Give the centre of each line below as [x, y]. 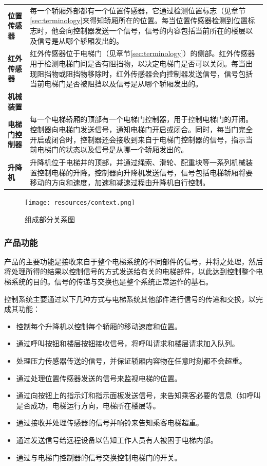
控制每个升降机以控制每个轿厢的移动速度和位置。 [99, 326]
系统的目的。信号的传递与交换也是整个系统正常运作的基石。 [112, 281]
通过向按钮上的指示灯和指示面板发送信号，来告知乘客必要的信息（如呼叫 [138, 395]
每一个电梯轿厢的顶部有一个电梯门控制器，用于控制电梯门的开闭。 [141, 119]
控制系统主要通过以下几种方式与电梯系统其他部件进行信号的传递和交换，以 [130, 299]
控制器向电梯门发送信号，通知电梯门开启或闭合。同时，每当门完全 [141, 129]
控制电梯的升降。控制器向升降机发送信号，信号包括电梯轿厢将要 [145, 172]
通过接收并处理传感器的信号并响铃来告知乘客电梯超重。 [110, 423]
